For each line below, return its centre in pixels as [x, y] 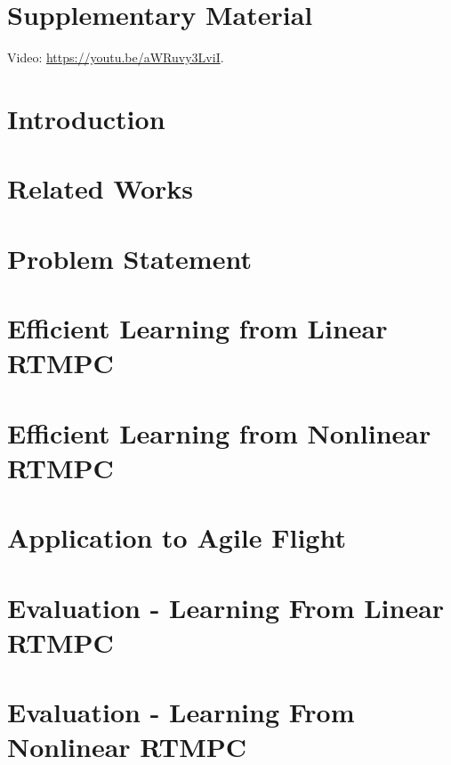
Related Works [101, 188]
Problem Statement [129, 258]
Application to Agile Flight [177, 537]
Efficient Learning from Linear [197, 328]
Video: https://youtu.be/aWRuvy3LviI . [116, 57]
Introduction [86, 118]
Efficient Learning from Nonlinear [219, 432]
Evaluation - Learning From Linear [226, 607]
